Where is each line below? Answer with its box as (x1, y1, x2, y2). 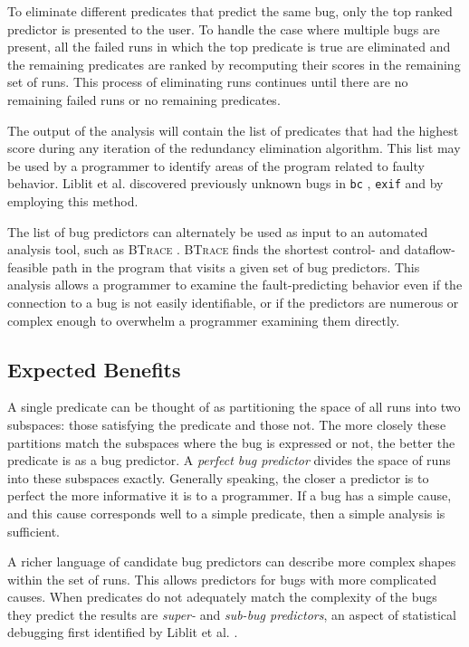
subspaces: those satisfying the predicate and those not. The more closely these (7, 414, 446, 433)
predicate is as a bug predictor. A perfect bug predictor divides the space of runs (7, 451, 451, 470)
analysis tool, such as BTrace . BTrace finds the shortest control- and (7, 240, 400, 259)
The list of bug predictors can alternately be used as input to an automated (7, 222, 428, 241)
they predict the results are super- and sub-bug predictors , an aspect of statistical (7, 604, 456, 623)
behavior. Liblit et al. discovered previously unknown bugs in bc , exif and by (7, 174, 444, 193)
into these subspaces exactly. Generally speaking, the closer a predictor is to (7, 468, 429, 487)
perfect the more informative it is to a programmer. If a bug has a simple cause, (7, 486, 452, 505)
